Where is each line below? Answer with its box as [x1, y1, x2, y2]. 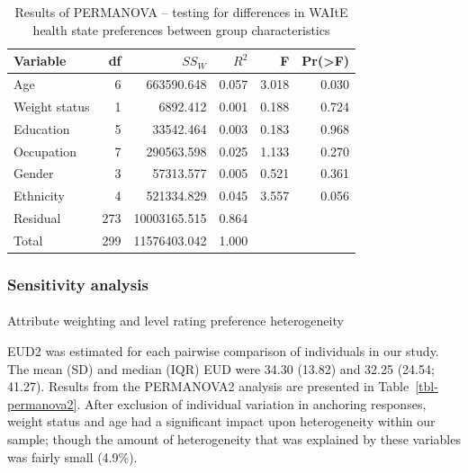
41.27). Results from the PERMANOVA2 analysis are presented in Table [7, 377, 409, 396]
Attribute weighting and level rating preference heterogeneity [7, 311, 344, 330]
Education [13, 119, 70, 138]
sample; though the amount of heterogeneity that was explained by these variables [7, 430, 461, 449]
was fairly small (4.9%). [7, 447, 138, 466]
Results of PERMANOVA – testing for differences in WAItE [14, 3, 348, 21]
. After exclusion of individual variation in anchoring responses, [76, 394, 427, 413]
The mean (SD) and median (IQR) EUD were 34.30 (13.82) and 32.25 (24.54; [7, 359, 435, 378]
